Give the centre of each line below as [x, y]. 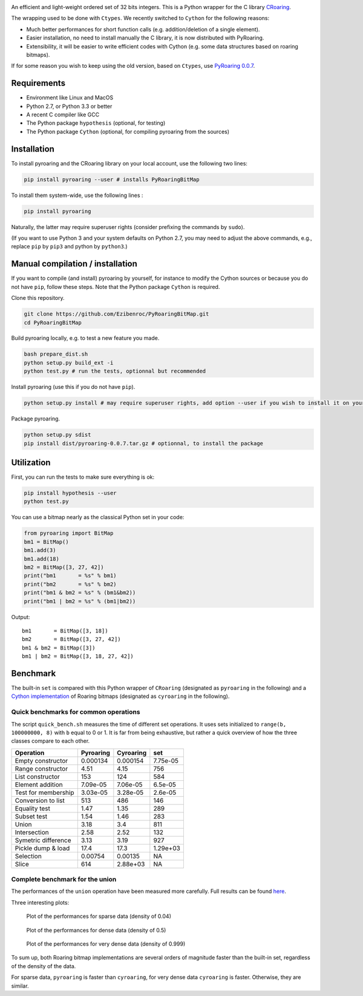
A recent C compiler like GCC [63, 115]
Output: [21, 617]
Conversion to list [40, 800]
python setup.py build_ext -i [69, 363]
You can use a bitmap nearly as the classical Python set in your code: [98, 517]
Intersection [32, 832]
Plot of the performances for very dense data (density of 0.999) [106, 944]
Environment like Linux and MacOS [70, 98]
